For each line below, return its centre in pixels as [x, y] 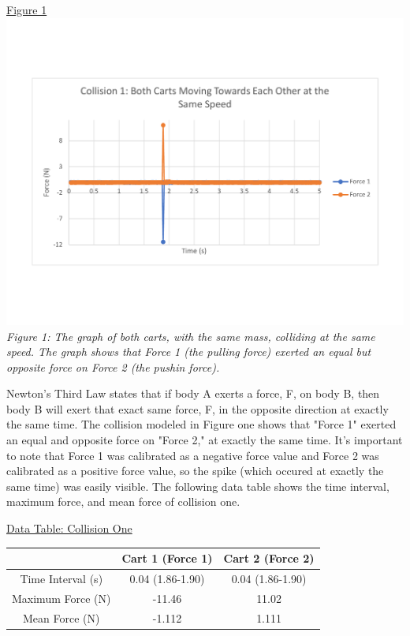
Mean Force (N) [61, 617]
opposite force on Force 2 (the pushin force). [113, 367]
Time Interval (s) [61, 578]
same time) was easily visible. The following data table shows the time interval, [198, 486]
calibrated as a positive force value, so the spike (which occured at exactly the [195, 471]
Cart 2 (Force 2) [269, 558]
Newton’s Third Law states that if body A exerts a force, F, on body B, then [193, 393]
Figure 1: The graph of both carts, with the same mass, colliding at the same [191, 336]
